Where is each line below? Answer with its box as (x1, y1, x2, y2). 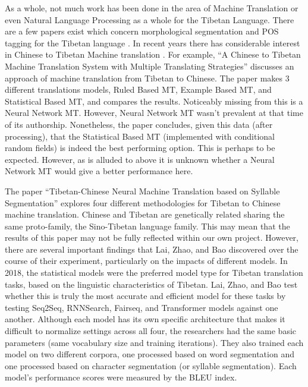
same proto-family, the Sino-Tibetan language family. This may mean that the (5, 219, 290, 232)
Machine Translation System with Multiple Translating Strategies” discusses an (5, 59, 294, 72)
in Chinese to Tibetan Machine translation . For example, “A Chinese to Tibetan (5, 48, 301, 61)
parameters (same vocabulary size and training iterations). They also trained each (5, 336, 304, 348)
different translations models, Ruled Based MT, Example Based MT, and (5, 83, 272, 96)
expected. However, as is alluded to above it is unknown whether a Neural (5, 153, 275, 165)
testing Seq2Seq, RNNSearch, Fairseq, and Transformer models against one (5, 301, 278, 313)
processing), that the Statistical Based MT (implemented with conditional (5, 130, 275, 142)
